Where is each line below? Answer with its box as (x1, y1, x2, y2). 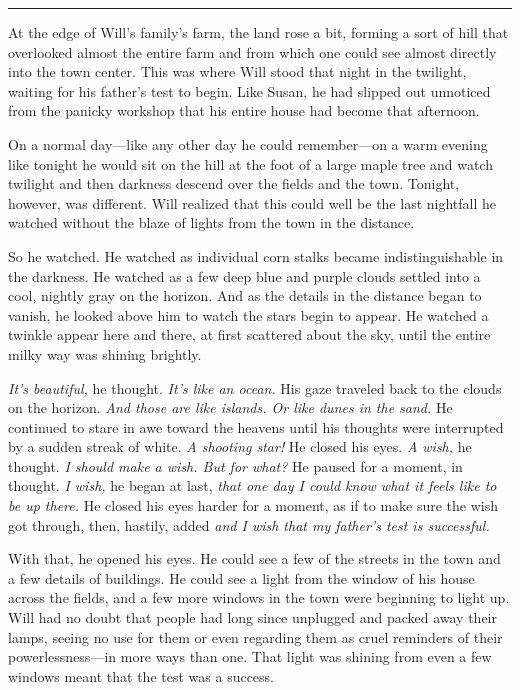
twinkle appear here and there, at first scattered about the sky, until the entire (8, 324, 491, 345)
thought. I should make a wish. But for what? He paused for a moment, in (8, 455, 463, 476)
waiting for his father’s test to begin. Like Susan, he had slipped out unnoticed (8, 80, 491, 101)
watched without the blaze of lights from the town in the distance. (8, 212, 415, 233)
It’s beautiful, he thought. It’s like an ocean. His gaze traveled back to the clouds (8, 377, 502, 398)
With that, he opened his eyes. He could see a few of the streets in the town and (8, 548, 501, 569)
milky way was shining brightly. (8, 343, 202, 364)
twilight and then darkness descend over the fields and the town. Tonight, (8, 173, 460, 194)
